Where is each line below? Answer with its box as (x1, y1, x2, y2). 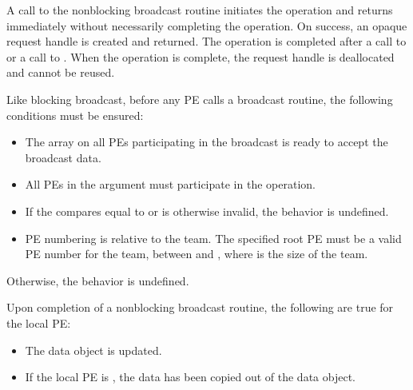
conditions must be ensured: (6, 106, 144, 123)
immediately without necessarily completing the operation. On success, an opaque (6, 17, 407, 34)
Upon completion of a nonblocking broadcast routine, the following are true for (6, 299, 394, 316)
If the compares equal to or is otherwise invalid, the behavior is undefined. (25, 202, 389, 219)
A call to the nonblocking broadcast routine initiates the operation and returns (6, 2, 393, 18)
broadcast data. (25, 149, 101, 165)
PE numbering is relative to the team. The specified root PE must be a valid (25, 229, 402, 246)
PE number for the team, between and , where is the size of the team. (25, 245, 368, 262)
